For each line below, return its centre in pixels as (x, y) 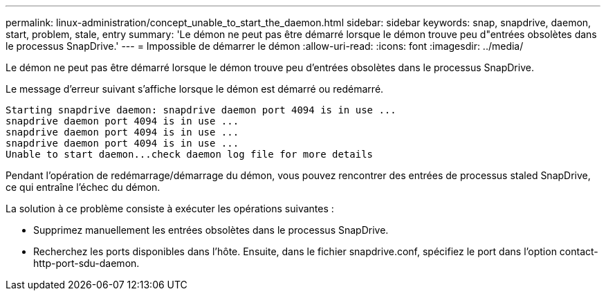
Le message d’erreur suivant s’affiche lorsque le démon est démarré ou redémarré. (195, 89)
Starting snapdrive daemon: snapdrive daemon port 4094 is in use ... (201, 110)
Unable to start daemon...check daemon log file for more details (190, 154)
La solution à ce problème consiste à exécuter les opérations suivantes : (170, 209)
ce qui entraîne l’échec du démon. (83, 187)
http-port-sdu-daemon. (86, 263)
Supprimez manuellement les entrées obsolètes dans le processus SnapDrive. (211, 230)
